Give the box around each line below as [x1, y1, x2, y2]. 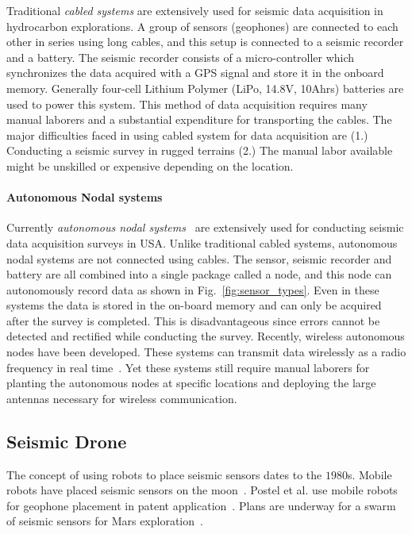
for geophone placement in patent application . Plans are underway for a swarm [6, 497, 396, 513]
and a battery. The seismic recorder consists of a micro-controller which [6, 48, 355, 65]
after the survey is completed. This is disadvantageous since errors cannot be [6, 312, 380, 328]
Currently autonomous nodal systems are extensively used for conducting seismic [6, 219, 404, 236]
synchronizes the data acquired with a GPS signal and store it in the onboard [6, 64, 384, 81]
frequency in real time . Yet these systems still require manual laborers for [6, 359, 370, 375]
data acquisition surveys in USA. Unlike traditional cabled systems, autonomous [6, 234, 398, 251]
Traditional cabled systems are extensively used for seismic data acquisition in [6, 2, 383, 18]
